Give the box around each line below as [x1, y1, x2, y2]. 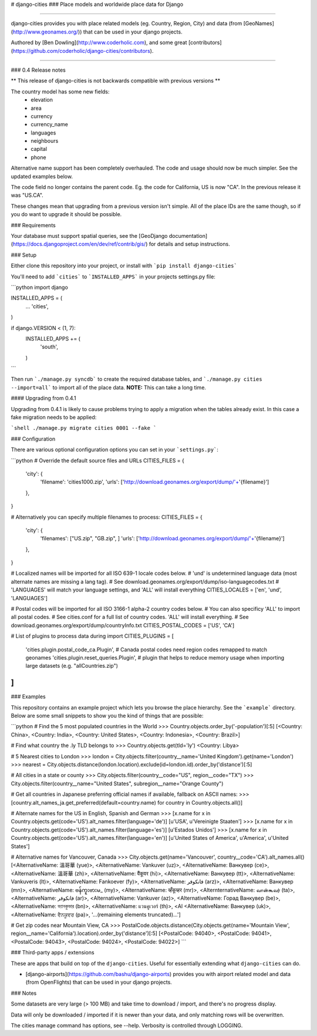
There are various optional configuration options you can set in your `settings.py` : [11, 446, 218, 453]
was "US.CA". [11, 191, 43, 199]
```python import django [11, 284, 69, 291]
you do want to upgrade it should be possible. [11, 211, 122, 218]
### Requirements [11, 221, 56, 228]
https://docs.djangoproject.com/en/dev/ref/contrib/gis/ [12, 241, 146, 248]
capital [31, 146, 47, 153]
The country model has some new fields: [11, 88, 110, 95]
